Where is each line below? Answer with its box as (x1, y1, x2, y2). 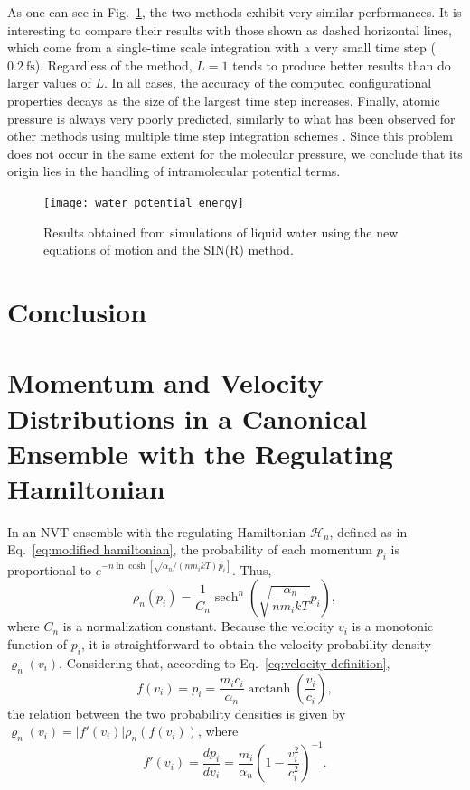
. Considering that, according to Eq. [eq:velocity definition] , (59, 653, 390, 672)
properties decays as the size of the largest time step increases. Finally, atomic (7, 90, 440, 109)
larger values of (7, 73, 91, 92)
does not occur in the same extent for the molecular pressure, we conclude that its (7, 144, 463, 163)
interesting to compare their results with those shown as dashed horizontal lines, (7, 20, 452, 39)
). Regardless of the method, (34, 55, 193, 74)
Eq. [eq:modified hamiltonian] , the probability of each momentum (7, 540, 372, 559)
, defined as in (329, 522, 408, 541)
